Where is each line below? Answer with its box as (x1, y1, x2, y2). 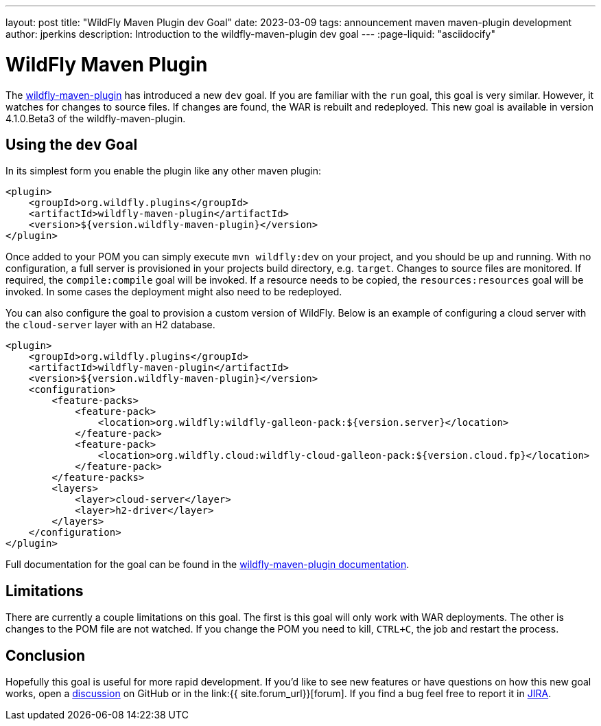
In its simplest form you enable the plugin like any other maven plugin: (5, 165, 322, 177)
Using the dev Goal (5, 135, 138, 153)
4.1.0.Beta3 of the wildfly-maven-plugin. (5, 112, 186, 124)
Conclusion (5, 646, 86, 664)
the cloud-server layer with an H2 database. (5, 319, 215, 331)
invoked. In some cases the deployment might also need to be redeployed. (5, 286, 342, 298)
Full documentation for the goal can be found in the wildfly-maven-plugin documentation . (5, 558, 410, 571)
